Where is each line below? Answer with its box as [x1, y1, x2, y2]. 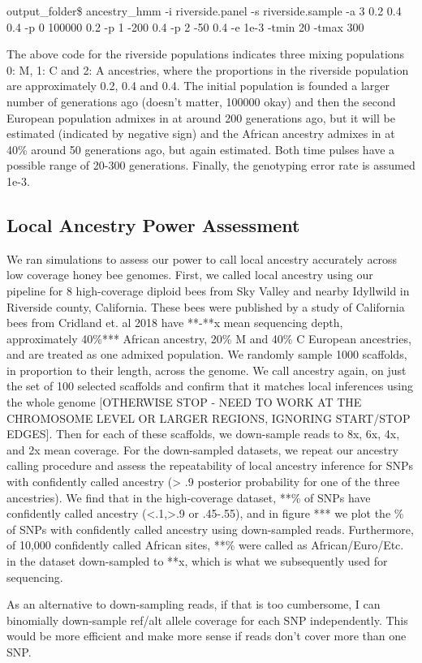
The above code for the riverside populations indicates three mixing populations [6, 45, 405, 62]
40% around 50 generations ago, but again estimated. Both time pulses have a [6, 140, 395, 157]
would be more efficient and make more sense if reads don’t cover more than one [6, 627, 407, 644]
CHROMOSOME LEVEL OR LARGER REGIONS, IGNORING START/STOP [6, 409, 411, 426]
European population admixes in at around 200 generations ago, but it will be [6, 109, 395, 126]
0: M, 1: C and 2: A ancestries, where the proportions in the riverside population [6, 61, 409, 78]
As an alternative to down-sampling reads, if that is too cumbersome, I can [6, 596, 381, 613]
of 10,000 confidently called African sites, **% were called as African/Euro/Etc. [6, 536, 404, 553]
